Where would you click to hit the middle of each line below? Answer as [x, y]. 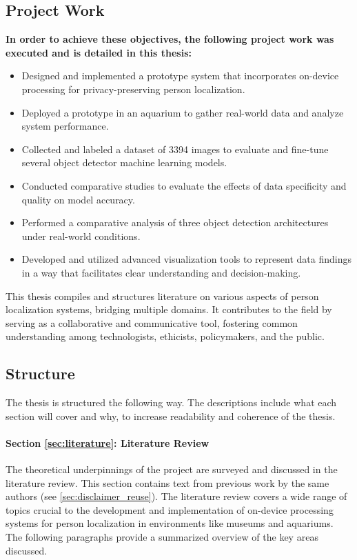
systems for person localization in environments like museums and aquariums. [170, 523]
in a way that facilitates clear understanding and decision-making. [161, 272]
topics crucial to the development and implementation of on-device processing [170, 509]
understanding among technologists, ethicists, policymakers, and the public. [165, 336]
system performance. [65, 126]
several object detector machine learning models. [124, 162]
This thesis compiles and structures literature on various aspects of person [162, 296]
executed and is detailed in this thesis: [99, 52]
